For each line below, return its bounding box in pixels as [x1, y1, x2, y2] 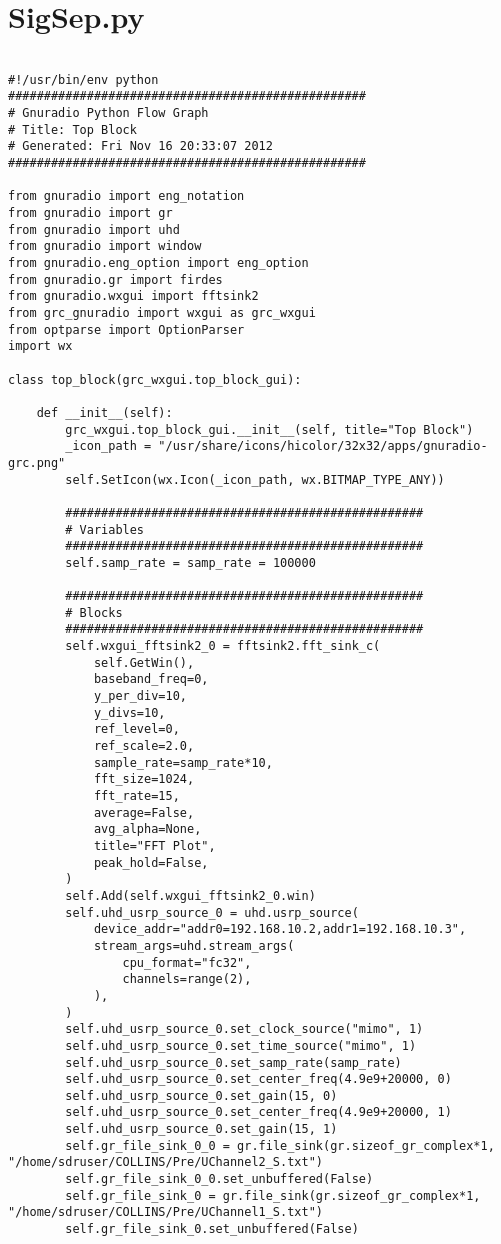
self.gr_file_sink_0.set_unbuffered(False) [65, 1222, 359, 1237]
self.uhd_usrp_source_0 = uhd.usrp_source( [65, 905, 359, 920]
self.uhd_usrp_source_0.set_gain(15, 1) [65, 1122, 338, 1137]
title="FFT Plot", [93, 838, 216, 853]
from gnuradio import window [8, 239, 202, 254]
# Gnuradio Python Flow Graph [8, 106, 209, 121]
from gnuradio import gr [8, 206, 173, 221]
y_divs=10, [93, 705, 166, 720]
